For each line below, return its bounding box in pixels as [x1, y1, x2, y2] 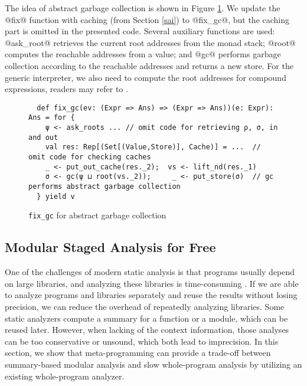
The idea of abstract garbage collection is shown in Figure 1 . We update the [5, 2, 280, 14]
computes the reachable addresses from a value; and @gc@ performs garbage [5, 48, 281, 60]
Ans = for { [28, 113, 75, 122]
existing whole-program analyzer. [5, 369, 125, 382]
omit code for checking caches [28, 153, 151, 162]
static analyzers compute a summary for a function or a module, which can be [5, 312, 288, 324]
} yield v [37, 192, 75, 201]
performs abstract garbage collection [28, 182, 181, 191]
